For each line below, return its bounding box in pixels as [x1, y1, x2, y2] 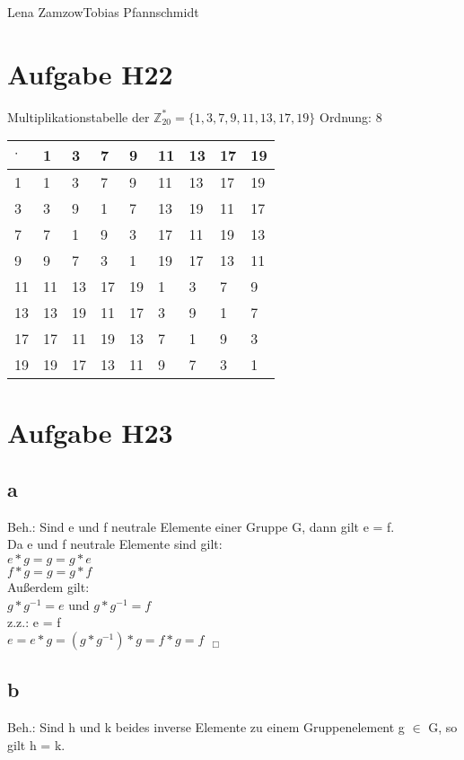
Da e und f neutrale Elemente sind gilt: [7, 535, 223, 553]
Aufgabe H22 [7, 55, 173, 92]
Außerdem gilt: [7, 578, 90, 597]
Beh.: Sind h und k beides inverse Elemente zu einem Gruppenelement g [7, 718, 405, 737]
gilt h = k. [7, 735, 66, 754]
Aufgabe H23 [7, 413, 173, 450]
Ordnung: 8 [319, 107, 382, 126]
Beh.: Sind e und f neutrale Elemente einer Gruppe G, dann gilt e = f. [7, 517, 395, 535]
